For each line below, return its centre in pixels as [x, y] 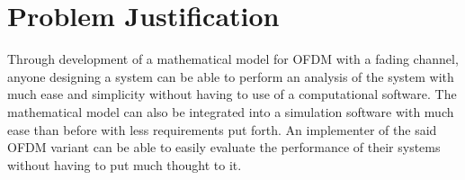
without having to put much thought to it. [125, 164]
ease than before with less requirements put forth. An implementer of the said [222, 129]
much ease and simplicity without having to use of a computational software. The [232, 94]
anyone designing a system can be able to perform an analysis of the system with [231, 76]
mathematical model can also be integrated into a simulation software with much [231, 111]
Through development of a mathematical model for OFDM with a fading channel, [233, 59]
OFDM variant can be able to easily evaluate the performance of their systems [224, 147]
